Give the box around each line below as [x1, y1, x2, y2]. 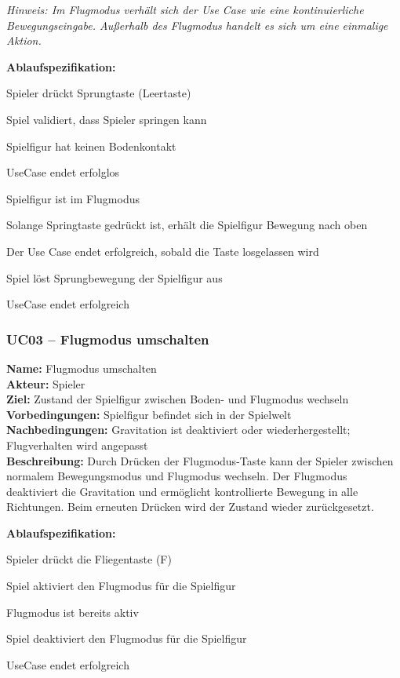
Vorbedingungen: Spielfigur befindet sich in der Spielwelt [6, 406, 292, 422]
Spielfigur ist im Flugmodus [6, 190, 140, 206]
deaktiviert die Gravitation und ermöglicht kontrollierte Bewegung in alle [6, 483, 358, 499]
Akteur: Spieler [6, 375, 85, 392]
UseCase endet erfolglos [6, 164, 120, 180]
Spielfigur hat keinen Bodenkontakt [6, 137, 176, 154]
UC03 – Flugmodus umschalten [6, 329, 209, 348]
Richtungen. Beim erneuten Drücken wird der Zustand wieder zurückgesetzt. [6, 498, 374, 515]
